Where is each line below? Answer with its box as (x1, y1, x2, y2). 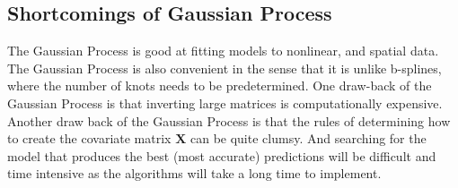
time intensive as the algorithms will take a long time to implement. (7, 164, 382, 183)
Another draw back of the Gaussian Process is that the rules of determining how (7, 111, 451, 130)
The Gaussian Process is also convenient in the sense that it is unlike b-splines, (7, 58, 442, 77)
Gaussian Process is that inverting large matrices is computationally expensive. (7, 93, 443, 112)
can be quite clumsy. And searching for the (189, 129, 427, 148)
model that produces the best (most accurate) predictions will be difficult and (7, 146, 436, 165)
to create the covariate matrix (7, 129, 172, 148)
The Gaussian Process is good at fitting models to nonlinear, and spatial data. (7, 41, 439, 60)
